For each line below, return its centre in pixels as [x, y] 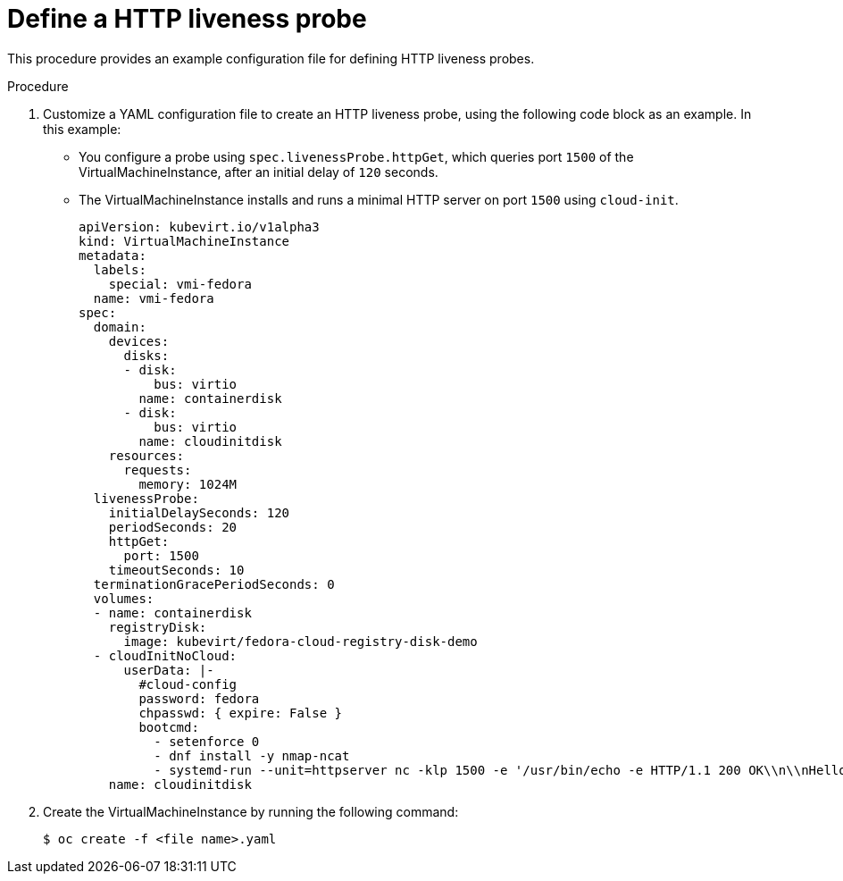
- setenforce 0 [207, 741]
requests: [158, 470]
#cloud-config [188, 684]
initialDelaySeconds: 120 [199, 512]
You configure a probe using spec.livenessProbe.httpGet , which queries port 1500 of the [356, 156]
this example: [82, 129]
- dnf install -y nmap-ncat [252, 755]
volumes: [124, 598]
